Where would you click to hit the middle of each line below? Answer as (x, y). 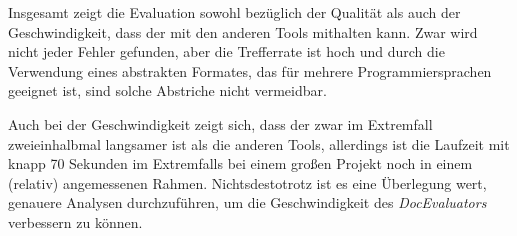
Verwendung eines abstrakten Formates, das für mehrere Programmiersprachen (250, 70)
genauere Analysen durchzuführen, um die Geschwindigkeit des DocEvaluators (247, 202)
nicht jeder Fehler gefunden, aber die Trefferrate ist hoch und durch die (226, 51)
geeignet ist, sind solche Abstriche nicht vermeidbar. (167, 90)
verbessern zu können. (75, 221)
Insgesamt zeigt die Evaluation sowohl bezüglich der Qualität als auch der (234, 12)
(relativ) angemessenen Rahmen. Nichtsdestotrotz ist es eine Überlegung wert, (247, 182)
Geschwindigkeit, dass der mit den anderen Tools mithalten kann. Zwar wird (243, 31)
